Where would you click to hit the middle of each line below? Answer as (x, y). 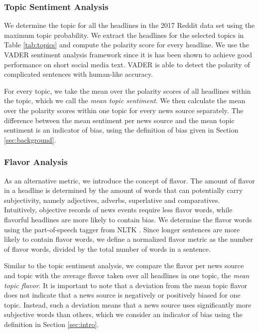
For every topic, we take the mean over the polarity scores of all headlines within (128, 90)
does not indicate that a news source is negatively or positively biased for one (122, 295)
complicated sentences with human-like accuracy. (78, 74)
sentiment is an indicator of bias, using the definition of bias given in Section (121, 130)
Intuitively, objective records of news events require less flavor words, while (118, 210)
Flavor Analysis (36, 162)
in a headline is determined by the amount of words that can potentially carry (124, 190)
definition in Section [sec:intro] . (52, 324)
